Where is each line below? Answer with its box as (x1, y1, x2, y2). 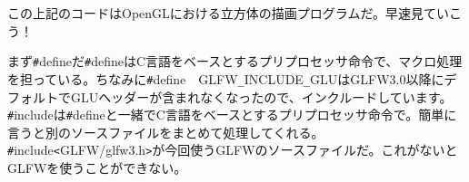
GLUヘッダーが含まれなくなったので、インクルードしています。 (70, 87, 453, 106)
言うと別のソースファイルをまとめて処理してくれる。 (7, 122, 324, 141)
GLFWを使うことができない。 (7, 158, 187, 177)
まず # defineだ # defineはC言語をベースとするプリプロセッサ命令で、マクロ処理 (7, 52, 463, 71)
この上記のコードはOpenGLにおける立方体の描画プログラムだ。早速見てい (7, 4, 449, 22)
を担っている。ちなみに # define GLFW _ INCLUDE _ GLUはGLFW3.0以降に (7, 69, 444, 88)
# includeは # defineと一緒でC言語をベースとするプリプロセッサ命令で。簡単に (7, 105, 457, 124)
